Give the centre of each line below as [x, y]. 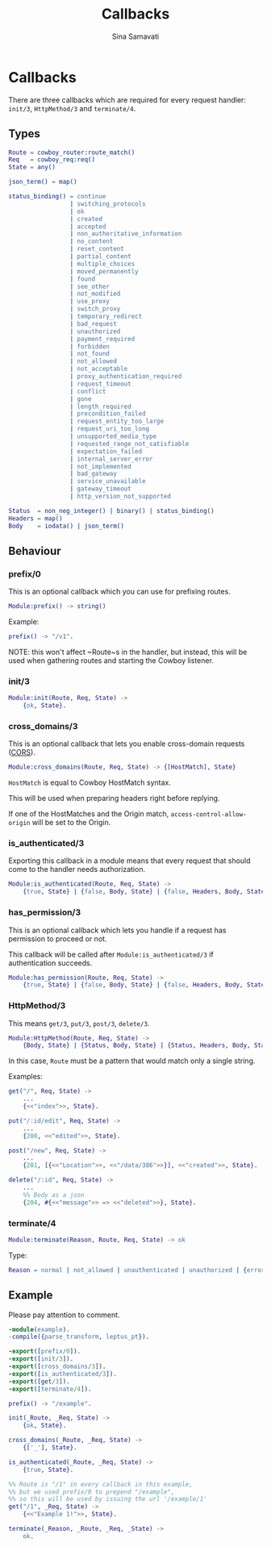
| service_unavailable [108, 482]
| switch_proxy [95, 309]
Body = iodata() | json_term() [67, 526]
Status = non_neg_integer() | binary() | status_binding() [112, 511]
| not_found [90, 354]
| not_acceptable [99, 369]
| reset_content [97, 249]
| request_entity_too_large [117, 421]
